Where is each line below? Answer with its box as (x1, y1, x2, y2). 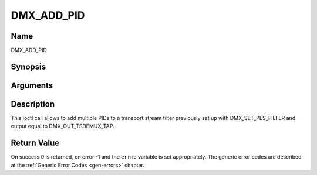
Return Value (11, 138, 60, 148)
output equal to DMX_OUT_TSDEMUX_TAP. (11, 123, 114, 130)
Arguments (11, 80, 53, 90)
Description (11, 99, 55, 109)
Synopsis (11, 61, 46, 71)
